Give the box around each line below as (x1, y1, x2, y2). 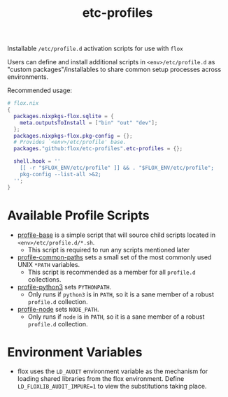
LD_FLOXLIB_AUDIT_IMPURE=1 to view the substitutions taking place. (17, 382, 207, 391)
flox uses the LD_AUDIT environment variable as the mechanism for (17, 367, 208, 375)
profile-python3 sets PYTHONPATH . (17, 282, 112, 291)
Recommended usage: (7, 86, 72, 95)
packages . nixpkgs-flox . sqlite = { (13, 113, 114, 120)
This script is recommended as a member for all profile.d (27, 268, 196, 276)
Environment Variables (7, 344, 143, 360)
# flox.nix (7, 100, 39, 107)
